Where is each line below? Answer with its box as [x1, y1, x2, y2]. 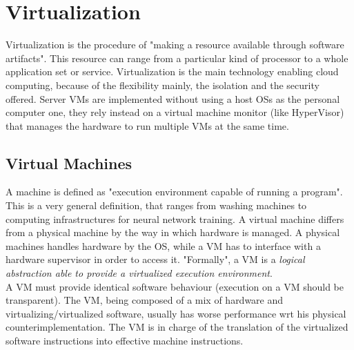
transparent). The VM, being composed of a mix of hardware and [6, 293, 284, 307]
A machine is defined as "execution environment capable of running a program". [6, 184, 343, 199]
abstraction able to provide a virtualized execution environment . [6, 266, 273, 280]
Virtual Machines [6, 152, 132, 173]
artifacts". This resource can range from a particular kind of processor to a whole [6, 50, 348, 65]
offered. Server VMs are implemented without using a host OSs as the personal [6, 91, 340, 106]
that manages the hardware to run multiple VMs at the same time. [6, 118, 289, 133]
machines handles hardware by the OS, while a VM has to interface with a [6, 238, 321, 253]
